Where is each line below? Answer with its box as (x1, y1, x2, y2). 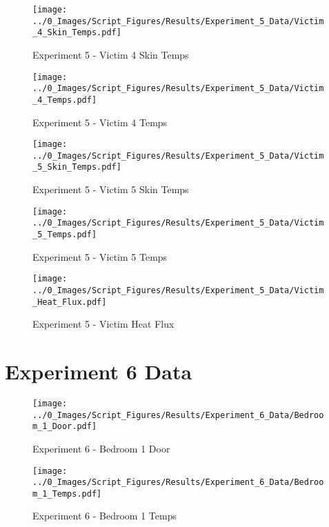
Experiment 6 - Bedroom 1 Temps (32, 508, 177, 523)
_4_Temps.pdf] (32, 95, 97, 105)
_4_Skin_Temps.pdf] (32, 28, 121, 38)
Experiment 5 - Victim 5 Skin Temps (32, 182, 189, 197)
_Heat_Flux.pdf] (32, 297, 107, 307)
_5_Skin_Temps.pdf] (32, 162, 121, 172)
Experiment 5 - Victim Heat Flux (32, 317, 175, 331)
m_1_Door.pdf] (32, 421, 97, 432)
